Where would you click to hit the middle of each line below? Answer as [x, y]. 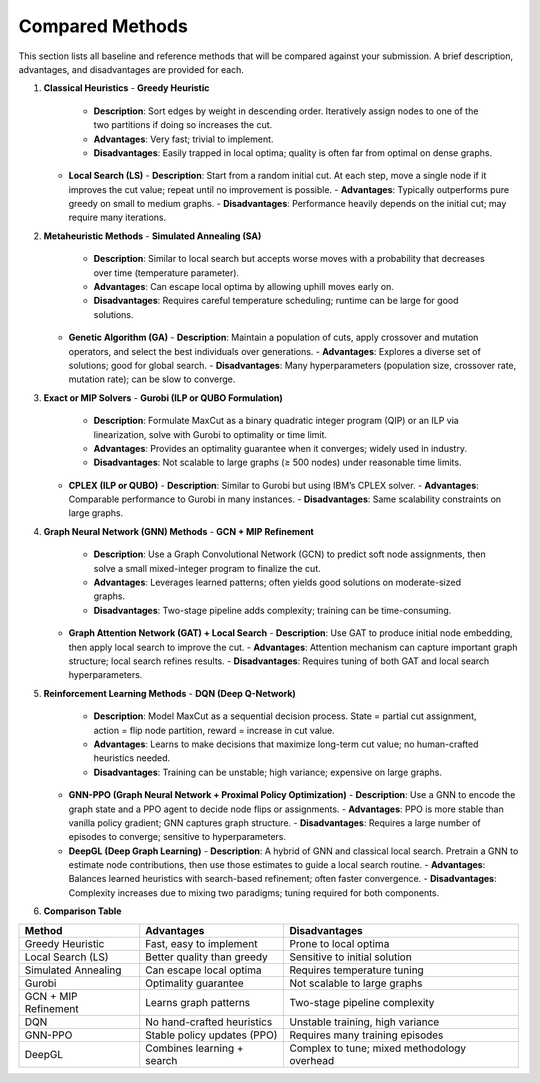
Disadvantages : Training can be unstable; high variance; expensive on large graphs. [268, 772]
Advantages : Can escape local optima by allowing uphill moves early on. [244, 287]
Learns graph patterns [198, 1002]
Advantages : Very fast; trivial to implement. [183, 139]
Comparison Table [82, 911]
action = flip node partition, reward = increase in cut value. [214, 730]
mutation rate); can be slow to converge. [152, 379]
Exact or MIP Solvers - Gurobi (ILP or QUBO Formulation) [163, 397]
